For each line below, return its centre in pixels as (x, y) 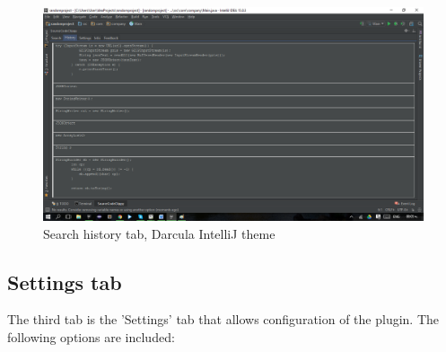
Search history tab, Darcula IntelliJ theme (159, 233)
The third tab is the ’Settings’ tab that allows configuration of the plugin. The (223, 319)
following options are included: (91, 337)
